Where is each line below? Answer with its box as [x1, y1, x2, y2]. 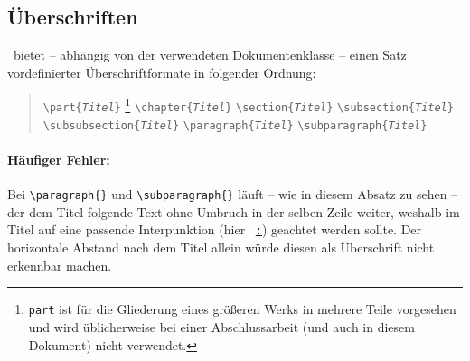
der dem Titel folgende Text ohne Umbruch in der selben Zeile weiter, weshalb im [7, 202, 460, 221]
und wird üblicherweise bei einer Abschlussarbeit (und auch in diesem [28, 317, 415, 336]
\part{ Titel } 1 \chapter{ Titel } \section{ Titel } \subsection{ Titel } [42, 94, 454, 115]
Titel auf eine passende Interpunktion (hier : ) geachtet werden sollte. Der [7, 220, 422, 239]
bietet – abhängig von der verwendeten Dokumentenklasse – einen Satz [13, 45, 407, 64]
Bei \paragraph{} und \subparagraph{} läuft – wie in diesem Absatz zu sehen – [7, 185, 458, 204]
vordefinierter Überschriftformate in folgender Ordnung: [7, 62, 316, 81]
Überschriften [7, 3, 138, 31]
